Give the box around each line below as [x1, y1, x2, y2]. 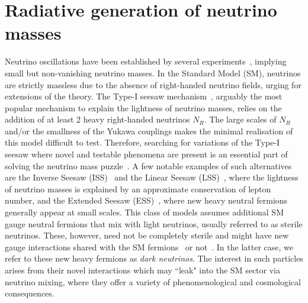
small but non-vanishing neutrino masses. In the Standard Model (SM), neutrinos [5, 66, 301, 79]
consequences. [5, 287, 54, 299]
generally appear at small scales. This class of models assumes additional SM [5, 206, 284, 218]
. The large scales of [204, 113, 277, 125]
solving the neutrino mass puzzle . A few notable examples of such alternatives [5, 159, 292, 172]
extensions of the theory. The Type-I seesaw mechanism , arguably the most [5, 90, 283, 102]
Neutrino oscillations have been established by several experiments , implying [5, 55, 287, 67]
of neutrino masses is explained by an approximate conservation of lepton [5, 182, 271, 195]
